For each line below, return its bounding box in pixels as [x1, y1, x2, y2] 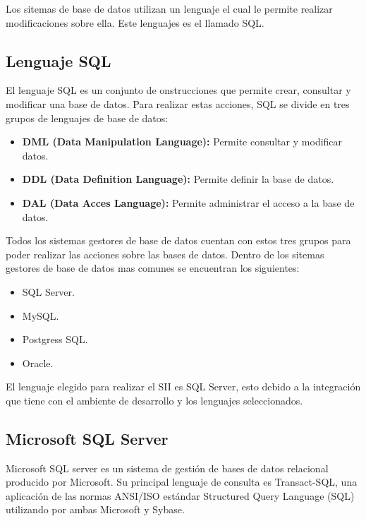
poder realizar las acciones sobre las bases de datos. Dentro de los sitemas [6, 246, 324, 261]
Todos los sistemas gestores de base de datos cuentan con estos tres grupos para [6, 233, 351, 248]
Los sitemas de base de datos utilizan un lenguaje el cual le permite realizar [6, 1, 333, 16]
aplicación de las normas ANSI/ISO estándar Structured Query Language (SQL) [6, 488, 355, 503]
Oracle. [22, 355, 54, 370]
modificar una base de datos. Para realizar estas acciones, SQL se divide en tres [6, 96, 350, 111]
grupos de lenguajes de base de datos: [6, 110, 169, 125]
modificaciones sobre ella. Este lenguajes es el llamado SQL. [6, 15, 264, 30]
